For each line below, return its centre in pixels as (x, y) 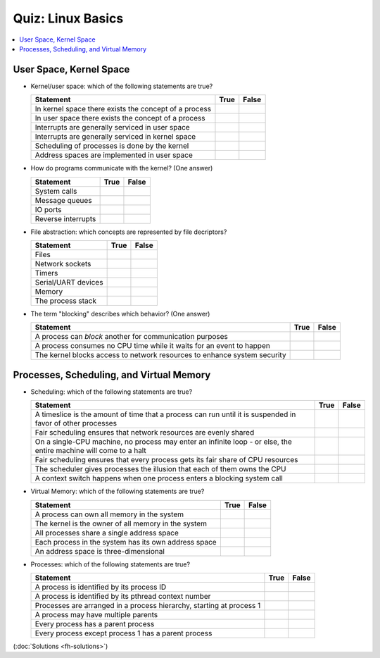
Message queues (63, 200)
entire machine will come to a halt (91, 451)
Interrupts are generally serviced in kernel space (115, 137)
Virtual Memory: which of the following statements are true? (118, 491)
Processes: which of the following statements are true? (110, 564)
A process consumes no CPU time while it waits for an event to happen (152, 346)
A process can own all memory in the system (109, 514)
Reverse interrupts (65, 218)
